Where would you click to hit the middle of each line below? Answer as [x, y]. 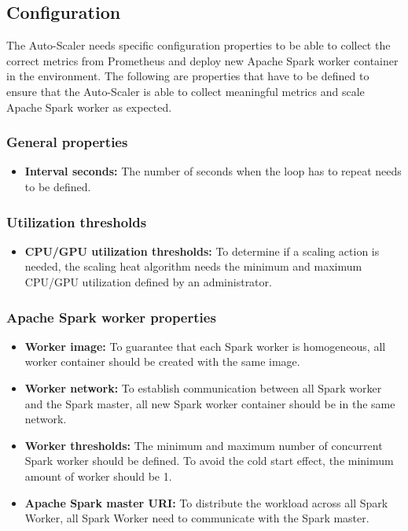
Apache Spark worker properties [111, 317]
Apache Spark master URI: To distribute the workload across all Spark [206, 502]
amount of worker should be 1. [98, 476]
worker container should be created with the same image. [162, 361]
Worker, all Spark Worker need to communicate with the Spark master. [197, 518]
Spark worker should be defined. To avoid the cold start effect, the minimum [209, 461]
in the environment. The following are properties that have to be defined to [188, 76]
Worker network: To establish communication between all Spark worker [203, 387]
